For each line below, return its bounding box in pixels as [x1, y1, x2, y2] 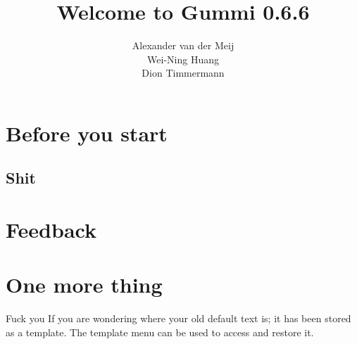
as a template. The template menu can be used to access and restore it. [6, 324, 314, 339]
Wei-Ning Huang [147, 51, 219, 66]
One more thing [6, 270, 163, 299]
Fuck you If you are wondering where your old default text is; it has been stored [6, 311, 351, 326]
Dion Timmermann [142, 65, 225, 80]
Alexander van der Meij [132, 38, 234, 53]
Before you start [6, 118, 168, 147]
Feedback [6, 215, 96, 244]
